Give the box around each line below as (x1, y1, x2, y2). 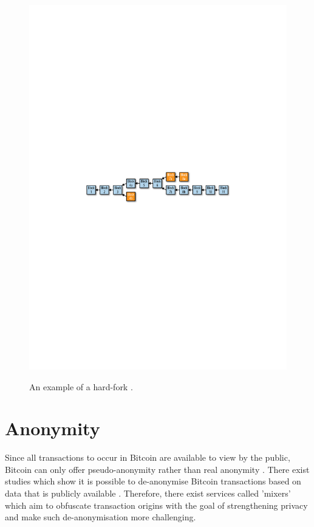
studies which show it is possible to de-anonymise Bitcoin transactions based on (5, 475, 301, 487)
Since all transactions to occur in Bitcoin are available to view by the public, (5, 451, 290, 464)
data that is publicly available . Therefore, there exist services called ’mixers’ (5, 487, 291, 500)
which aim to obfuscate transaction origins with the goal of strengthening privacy (5, 498, 308, 511)
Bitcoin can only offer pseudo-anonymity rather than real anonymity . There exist (5, 463, 310, 475)
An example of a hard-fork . (29, 380, 133, 393)
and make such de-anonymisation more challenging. (5, 511, 196, 523)
